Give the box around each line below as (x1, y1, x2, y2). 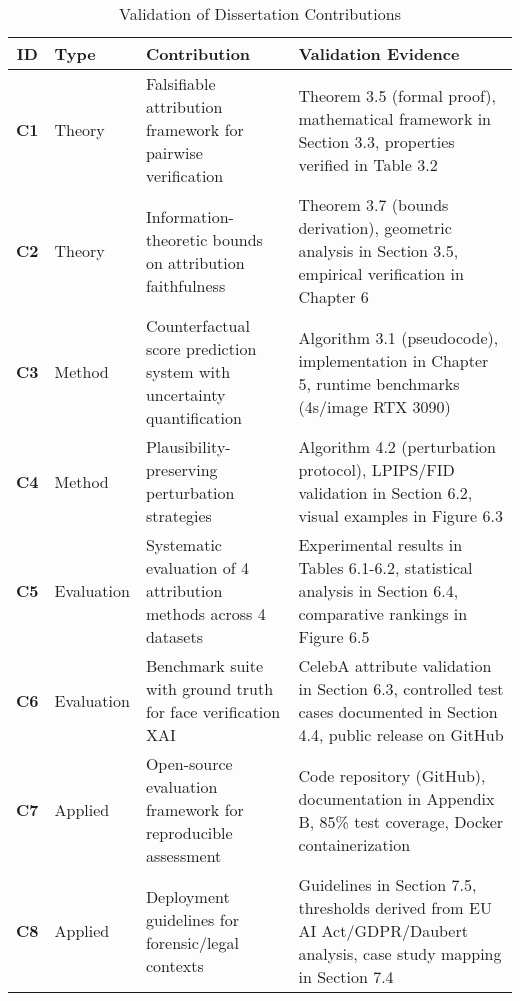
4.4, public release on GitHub (298, 723, 504, 746)
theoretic (145, 227, 208, 251)
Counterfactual (145, 314, 250, 337)
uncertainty (145, 383, 226, 406)
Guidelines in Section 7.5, (298, 873, 477, 896)
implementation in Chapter (298, 348, 489, 372)
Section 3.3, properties (298, 129, 455, 153)
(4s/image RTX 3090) (298, 394, 451, 418)
